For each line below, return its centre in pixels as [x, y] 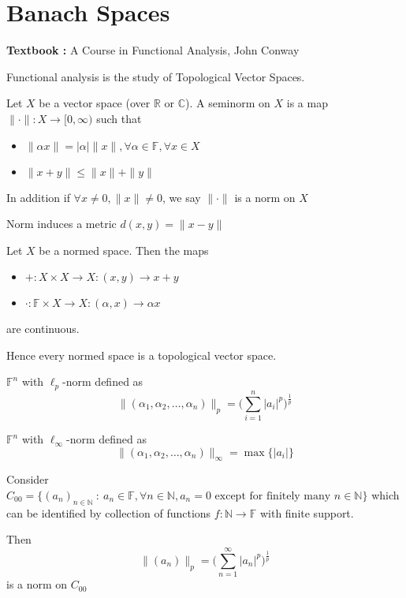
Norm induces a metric [61, 224]
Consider [28, 479]
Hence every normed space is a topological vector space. [142, 355]
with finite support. [307, 512]
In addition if [38, 197]
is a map [307, 103]
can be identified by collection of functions [109, 512]
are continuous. [43, 329]
